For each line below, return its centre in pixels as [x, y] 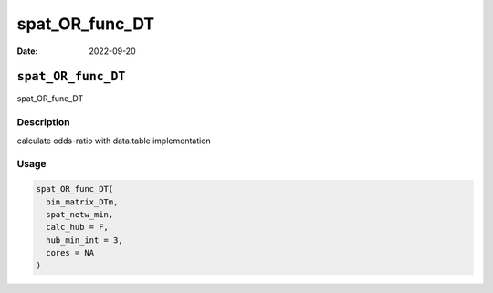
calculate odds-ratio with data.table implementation [114, 141]
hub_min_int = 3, [84, 240]
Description [43, 122]
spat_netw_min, [80, 214]
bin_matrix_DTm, [82, 202]
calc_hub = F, [78, 227]
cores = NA [70, 253]
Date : [27, 51]
